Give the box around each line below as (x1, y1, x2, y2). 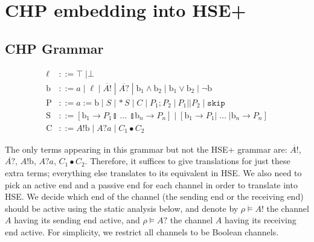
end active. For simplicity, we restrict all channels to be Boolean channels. (5, 225, 279, 238)
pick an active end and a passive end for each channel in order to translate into (5, 178, 298, 191)
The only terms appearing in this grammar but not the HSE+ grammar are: (5, 142, 287, 155)
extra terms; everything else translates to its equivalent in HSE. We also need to (5, 166, 302, 179)
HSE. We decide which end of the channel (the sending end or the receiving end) (5, 190, 304, 203)
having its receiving (225, 214, 296, 226)
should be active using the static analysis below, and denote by (5, 202, 239, 214)
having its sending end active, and (14, 214, 140, 226)
